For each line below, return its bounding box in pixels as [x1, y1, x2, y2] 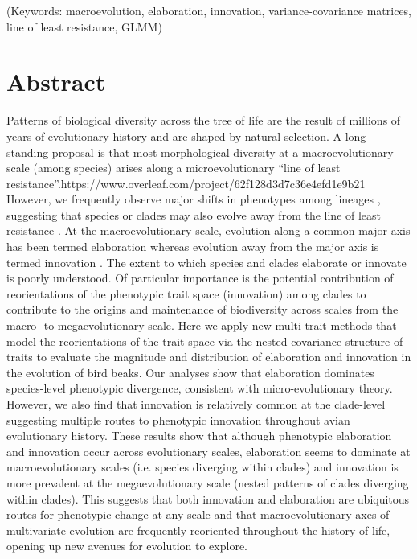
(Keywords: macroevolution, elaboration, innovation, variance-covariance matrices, [6, 2, 412, 18]
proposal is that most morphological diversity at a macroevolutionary [51, 143, 394, 160]
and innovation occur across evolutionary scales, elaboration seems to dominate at [6, 442, 411, 459]
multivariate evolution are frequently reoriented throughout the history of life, [6, 521, 390, 538]
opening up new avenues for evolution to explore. [6, 537, 248, 554]
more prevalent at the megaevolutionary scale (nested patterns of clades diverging [6, 474, 409, 491]
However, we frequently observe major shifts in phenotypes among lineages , [6, 191, 381, 208]
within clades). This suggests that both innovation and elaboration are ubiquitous [6, 490, 410, 507]
